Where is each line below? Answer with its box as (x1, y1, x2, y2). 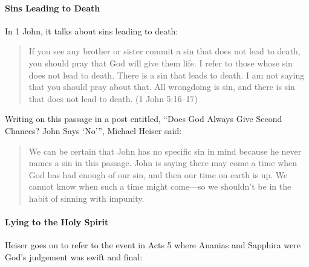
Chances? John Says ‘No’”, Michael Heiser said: (5, 124, 182, 137)
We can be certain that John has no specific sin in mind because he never (28, 144, 302, 157)
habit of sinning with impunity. (28, 191, 145, 204)
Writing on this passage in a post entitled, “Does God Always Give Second (5, 112, 282, 125)
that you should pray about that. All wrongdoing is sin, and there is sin (28, 80, 295, 93)
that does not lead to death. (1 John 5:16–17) (28, 92, 198, 105)
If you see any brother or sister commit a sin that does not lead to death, (28, 45, 301, 57)
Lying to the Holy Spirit (5, 216, 109, 228)
